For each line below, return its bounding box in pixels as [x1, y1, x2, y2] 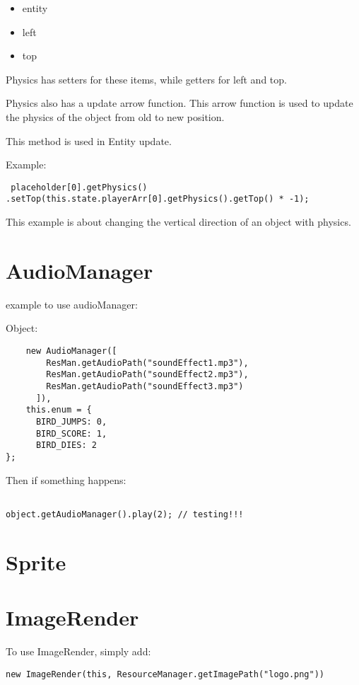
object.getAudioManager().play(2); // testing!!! [6, 509, 244, 519]
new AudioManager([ [25, 345, 117, 356]
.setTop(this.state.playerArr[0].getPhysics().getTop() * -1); [6, 194, 310, 205]
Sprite [6, 547, 66, 576]
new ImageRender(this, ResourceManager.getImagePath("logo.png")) [6, 669, 325, 679]
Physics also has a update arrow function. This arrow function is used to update [6, 96, 353, 110]
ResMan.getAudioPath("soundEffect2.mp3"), [46, 369, 249, 380]
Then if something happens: [6, 472, 126, 487]
